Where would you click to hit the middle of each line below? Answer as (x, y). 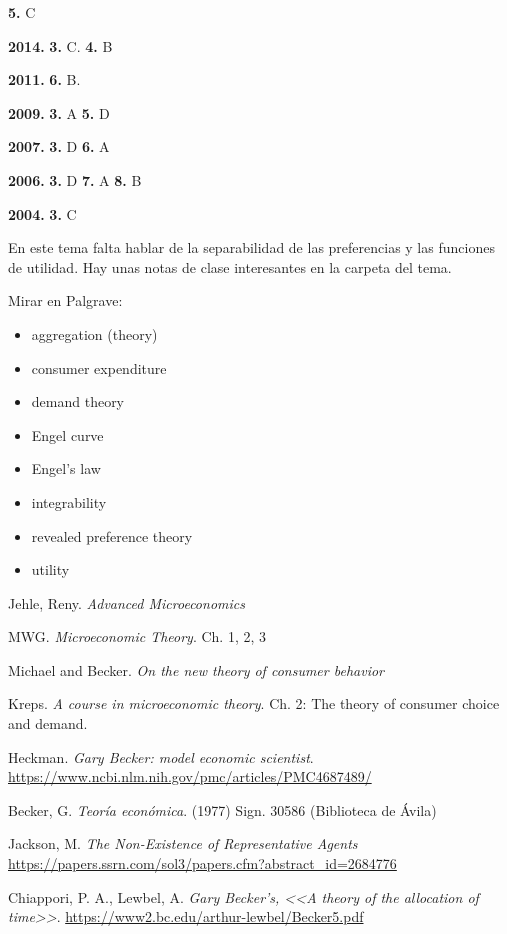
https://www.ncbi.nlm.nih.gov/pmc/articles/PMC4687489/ (190, 776)
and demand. (48, 723)
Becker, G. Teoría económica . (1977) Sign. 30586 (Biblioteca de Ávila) (222, 809)
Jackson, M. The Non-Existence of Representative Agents (183, 843)
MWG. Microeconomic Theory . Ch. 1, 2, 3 (137, 636)
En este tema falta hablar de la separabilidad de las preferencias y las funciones (251, 247)
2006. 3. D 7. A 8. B (75, 179)
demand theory (78, 401)
